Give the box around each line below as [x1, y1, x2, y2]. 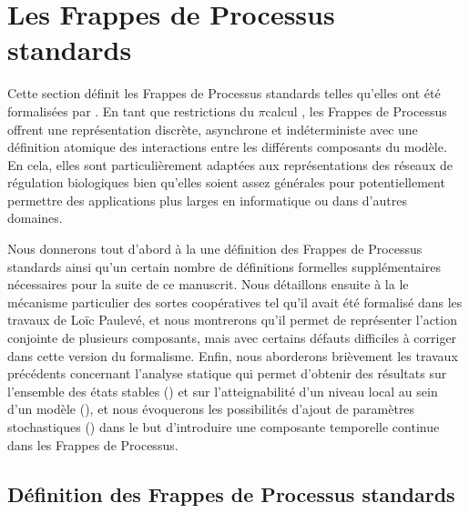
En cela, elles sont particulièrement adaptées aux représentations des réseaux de [7, 155, 453, 174]
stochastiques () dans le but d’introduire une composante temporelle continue [7, 417, 440, 436]
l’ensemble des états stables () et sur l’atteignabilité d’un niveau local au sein [7, 381, 438, 400]
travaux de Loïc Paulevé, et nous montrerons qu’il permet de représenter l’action [7, 310, 457, 329]
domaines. [7, 208, 63, 227]
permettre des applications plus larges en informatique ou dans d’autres [7, 190, 407, 209]
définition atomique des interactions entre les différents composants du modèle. [7, 137, 447, 156]
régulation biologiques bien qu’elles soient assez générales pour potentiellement [7, 173, 445, 192]
